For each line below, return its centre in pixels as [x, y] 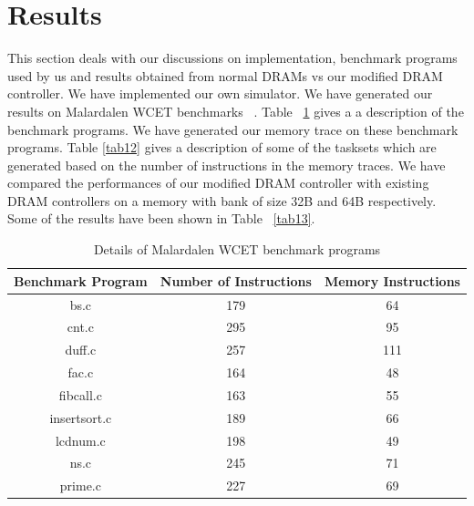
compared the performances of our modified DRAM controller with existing [218, 183]
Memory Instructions [392, 280]
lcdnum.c [80, 440]
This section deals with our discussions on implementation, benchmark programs [232, 58]
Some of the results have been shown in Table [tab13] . [161, 218]
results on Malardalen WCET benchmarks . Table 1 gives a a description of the [236, 111]
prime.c [80, 485]
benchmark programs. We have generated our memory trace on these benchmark [233, 129]
